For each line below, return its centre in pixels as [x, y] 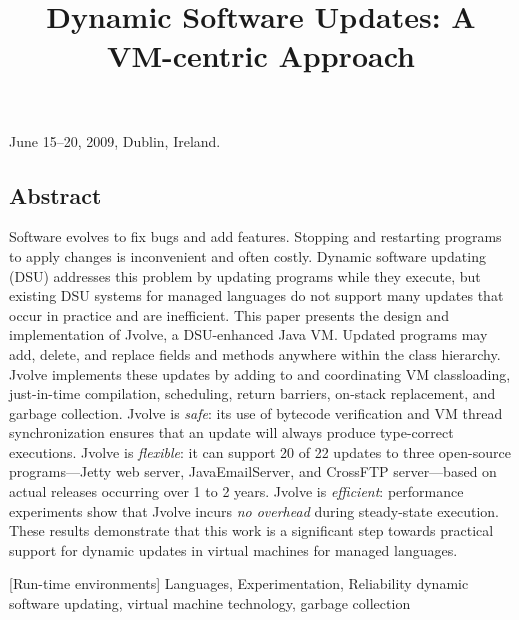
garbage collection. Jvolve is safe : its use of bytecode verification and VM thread [256, 412]
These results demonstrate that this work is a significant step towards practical [251, 530]
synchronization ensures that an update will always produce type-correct [231, 432]
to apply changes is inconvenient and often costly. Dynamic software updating [247, 255]
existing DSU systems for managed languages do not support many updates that [256, 295]
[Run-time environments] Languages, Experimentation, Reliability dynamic [239, 583]
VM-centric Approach [261, 55]
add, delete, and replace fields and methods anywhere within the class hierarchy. [255, 353]
